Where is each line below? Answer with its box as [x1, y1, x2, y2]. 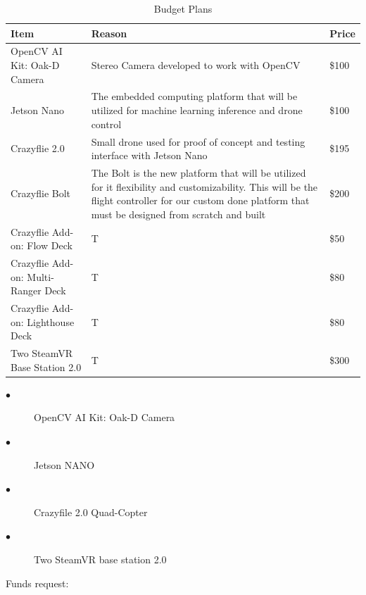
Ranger [11, 283, 42, 298]
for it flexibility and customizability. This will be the [91, 179, 318, 194]
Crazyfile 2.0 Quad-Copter [34, 504, 148, 519]
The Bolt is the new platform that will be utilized [91, 165, 306, 180]
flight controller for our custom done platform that [91, 193, 310, 208]
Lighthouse [27, 314, 75, 329]
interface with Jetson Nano [91, 148, 208, 163]
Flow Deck [27, 238, 72, 253]
